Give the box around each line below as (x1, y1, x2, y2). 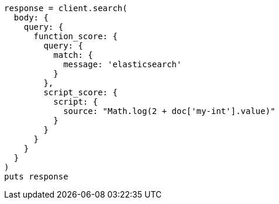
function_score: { (33, 32, 118, 41)
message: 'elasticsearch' (63, 60, 182, 69)
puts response (4, 172, 68, 181)
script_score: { (43, 88, 118, 97)
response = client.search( (4, 4, 128, 13)
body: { (13, 13, 49, 22)
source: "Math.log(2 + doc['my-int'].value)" (63, 106, 275, 116)
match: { (53, 50, 93, 60)
